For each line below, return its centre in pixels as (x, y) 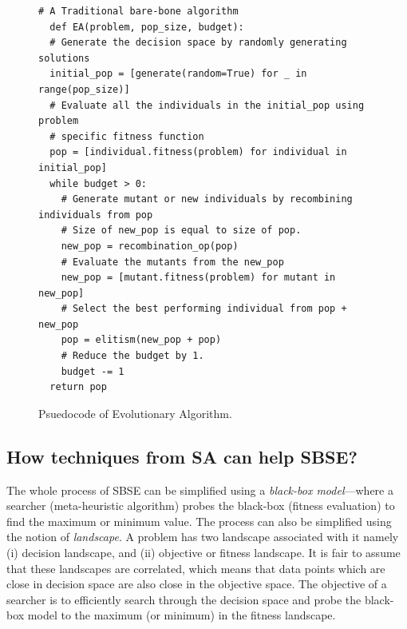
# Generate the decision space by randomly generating (198, 43)
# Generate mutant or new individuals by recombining (207, 199)
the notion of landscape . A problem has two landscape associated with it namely (203, 537)
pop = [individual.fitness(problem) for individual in (198, 152)
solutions (64, 58)
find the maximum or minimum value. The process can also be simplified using (199, 521)
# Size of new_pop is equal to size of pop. (181, 231)
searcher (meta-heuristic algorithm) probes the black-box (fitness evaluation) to (201, 506)
